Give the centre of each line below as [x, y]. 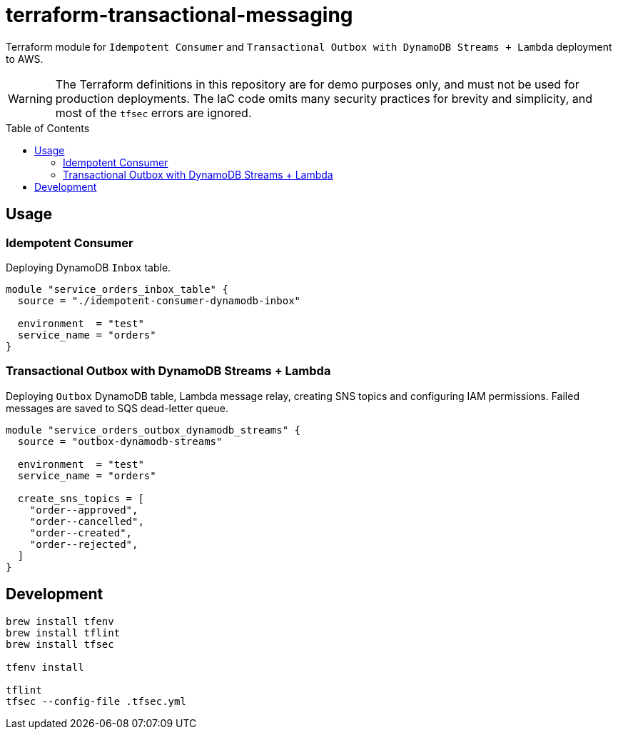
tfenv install [45, 667]
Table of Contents [48, 128]
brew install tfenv [60, 621]
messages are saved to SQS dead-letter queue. [117, 408]
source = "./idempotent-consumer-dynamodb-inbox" [159, 300]
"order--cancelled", [87, 521]
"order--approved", [84, 510]
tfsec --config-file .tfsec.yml [96, 701]
